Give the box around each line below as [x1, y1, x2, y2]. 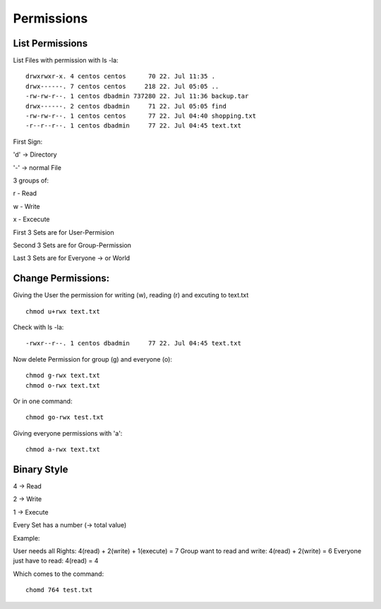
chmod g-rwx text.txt [25, 371, 100, 380]
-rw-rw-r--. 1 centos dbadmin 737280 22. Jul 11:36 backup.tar [25, 92, 249, 100]
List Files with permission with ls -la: [13, 56, 119, 65]
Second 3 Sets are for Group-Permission [13, 240, 132, 250]
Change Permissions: [13, 272, 110, 285]
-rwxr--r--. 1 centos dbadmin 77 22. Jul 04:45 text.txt [25, 339, 241, 347]
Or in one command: [13, 397, 73, 405]
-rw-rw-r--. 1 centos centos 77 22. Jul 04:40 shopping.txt [25, 112, 257, 120]
